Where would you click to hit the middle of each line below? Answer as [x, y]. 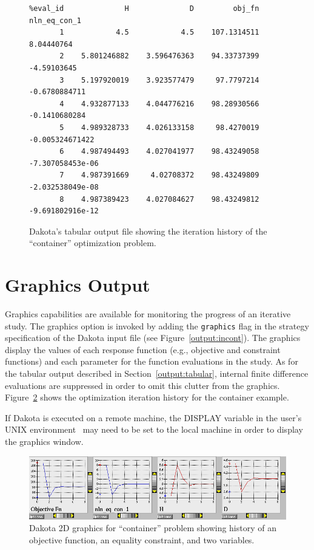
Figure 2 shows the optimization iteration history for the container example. [147, 397]
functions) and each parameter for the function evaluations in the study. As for [152, 361]
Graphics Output [78, 285]
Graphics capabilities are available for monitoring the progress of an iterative [148, 314]
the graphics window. [44, 441]
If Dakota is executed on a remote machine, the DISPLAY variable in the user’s [153, 417]
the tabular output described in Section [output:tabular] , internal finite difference [157, 373]
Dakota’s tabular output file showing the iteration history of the [148, 231]
